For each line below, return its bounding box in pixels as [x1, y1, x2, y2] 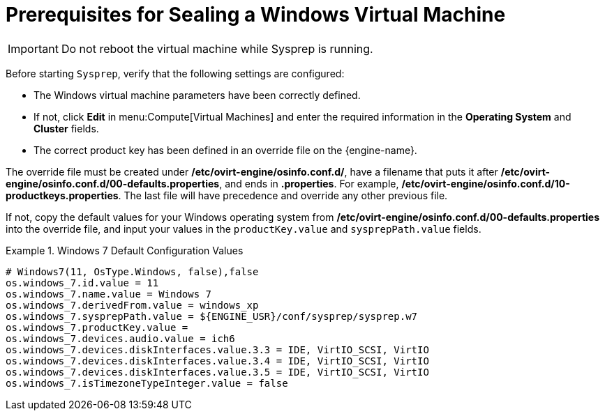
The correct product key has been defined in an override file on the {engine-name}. [33, 144, 417, 156]
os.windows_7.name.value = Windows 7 [6, 288, 212, 300]
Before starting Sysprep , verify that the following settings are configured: [6, 67, 345, 79]
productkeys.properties [6, 189, 119, 201]
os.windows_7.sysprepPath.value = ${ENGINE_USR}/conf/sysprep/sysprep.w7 [6, 310, 418, 322]
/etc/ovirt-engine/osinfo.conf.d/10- [401, 177, 570, 190]
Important [8, 41, 59, 56]
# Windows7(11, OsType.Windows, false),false [6, 265, 259, 277]
